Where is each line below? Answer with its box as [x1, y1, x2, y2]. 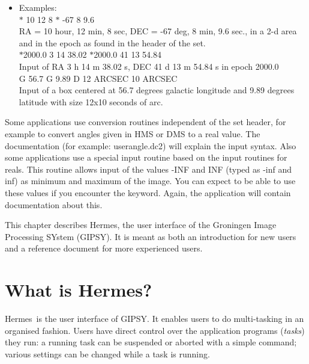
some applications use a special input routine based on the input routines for [5, 151, 287, 164]
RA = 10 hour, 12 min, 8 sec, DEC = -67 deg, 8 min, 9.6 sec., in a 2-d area [19, 25, 297, 37]
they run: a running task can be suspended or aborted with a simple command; [5, 336, 297, 348]
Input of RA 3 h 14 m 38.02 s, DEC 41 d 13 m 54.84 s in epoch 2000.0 [19, 60, 279, 72]
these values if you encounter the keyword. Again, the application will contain [5, 186, 291, 199]
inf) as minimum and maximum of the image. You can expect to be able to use [5, 174, 296, 187]
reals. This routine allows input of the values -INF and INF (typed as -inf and [5, 162, 292, 175]
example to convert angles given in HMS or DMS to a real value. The [5, 127, 260, 140]
